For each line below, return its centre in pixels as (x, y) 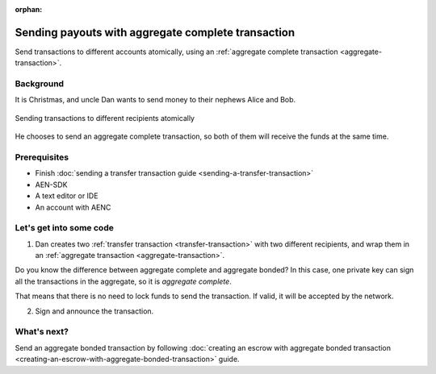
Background (40, 84)
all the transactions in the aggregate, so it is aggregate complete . (123, 281)
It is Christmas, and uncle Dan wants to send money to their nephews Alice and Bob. (155, 100)
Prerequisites (42, 157)
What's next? (42, 332)
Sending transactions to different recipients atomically (105, 118)
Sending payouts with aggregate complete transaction (155, 32)
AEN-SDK (51, 185)
